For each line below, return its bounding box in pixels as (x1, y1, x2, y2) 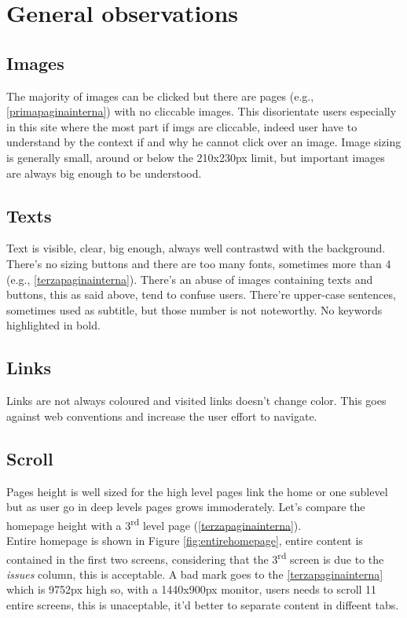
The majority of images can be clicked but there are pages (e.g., (6, 87, 314, 104)
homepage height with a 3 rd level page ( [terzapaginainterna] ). (6, 514, 302, 533)
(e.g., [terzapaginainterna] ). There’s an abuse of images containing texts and (6, 270, 373, 287)
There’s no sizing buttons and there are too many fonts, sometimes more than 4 (6, 255, 391, 271)
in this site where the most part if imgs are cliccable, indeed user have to (6, 118, 357, 134)
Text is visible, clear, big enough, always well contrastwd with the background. (6, 240, 386, 256)
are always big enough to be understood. (6, 164, 202, 181)
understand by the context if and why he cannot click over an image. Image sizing (6, 134, 401, 150)
